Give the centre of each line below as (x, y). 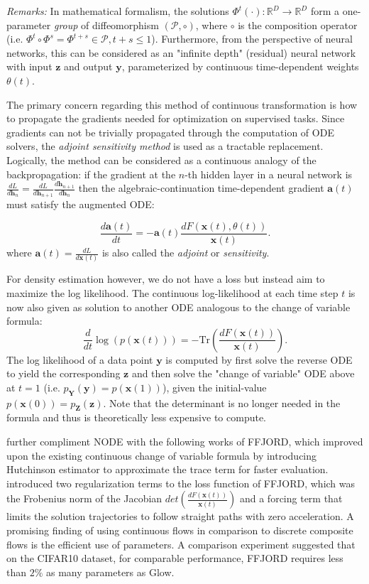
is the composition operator (298, 25)
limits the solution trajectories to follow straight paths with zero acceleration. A (180, 516)
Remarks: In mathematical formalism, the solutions (118, 11)
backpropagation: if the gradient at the (91, 174)
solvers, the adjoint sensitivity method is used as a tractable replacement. (165, 146)
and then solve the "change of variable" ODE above (243, 373)
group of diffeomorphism (106, 25)
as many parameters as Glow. (110, 572)
